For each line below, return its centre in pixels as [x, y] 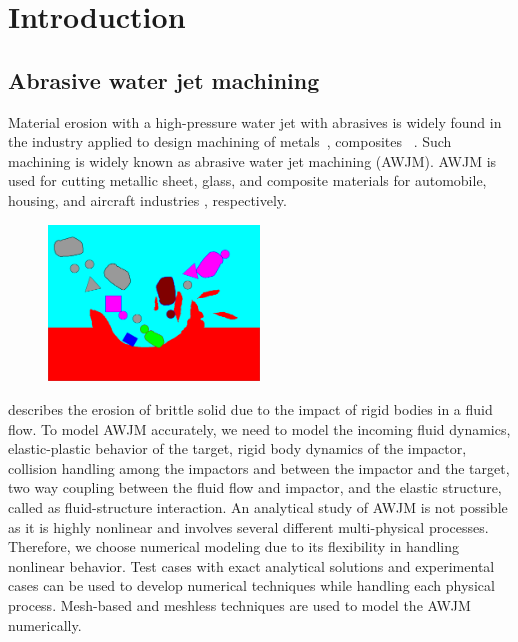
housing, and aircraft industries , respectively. [147, 199]
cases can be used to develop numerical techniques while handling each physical [251, 585]
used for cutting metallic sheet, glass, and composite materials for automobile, [247, 180]
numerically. [45, 624]
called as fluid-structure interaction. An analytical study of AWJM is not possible [258, 507]
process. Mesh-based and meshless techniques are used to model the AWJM [239, 605]
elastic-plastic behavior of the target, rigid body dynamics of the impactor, [237, 448]
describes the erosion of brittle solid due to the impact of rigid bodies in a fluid [250, 409]
